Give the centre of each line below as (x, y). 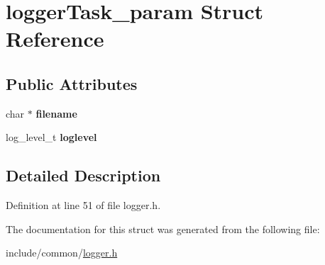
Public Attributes (72, 83)
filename (56, 113)
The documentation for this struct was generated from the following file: (163, 229)
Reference (55, 39)
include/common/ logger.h (62, 253)
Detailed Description (83, 175)
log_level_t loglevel (51, 137)
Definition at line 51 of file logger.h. (83, 205)
